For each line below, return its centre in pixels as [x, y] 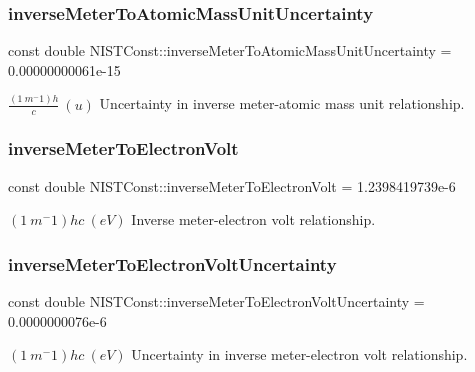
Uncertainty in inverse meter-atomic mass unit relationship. [282, 103]
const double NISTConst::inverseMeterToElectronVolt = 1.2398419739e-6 [232, 185]
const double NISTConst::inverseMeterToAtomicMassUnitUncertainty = [230, 50]
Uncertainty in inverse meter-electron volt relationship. [299, 354]
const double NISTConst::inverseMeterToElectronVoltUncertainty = [216, 301]
